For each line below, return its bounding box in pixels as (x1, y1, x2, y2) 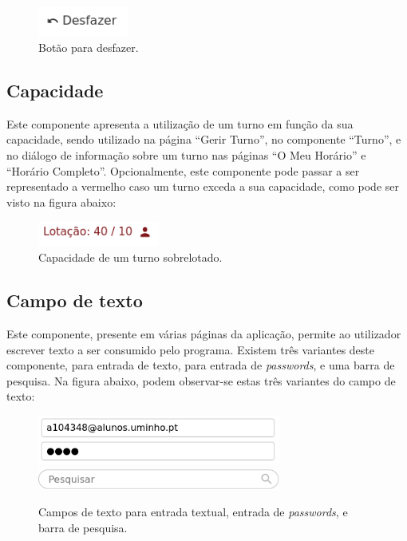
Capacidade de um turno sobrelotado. (38, 249, 223, 266)
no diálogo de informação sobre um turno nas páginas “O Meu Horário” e (6, 147, 366, 164)
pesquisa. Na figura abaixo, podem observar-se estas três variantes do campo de (6, 372, 396, 389)
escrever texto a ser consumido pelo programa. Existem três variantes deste (6, 341, 374, 357)
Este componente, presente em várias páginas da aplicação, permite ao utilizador (6, 325, 401, 342)
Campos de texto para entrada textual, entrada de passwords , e (38, 503, 348, 520)
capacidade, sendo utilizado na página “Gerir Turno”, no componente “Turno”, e (6, 131, 401, 148)
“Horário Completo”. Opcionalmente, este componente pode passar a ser (6, 162, 360, 179)
